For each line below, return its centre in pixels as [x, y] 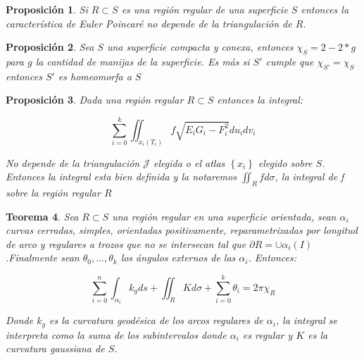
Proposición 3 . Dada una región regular [95, 100]
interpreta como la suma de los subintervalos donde [116, 334]
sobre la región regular [53, 193]
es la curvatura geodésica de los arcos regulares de [156, 320]
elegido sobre [285, 162]
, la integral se [306, 320]
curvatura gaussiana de [55, 348]
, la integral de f [309, 176]
